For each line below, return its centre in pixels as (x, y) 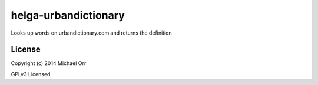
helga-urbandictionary (68, 15)
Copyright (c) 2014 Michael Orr (49, 63)
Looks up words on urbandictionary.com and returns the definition (91, 33)
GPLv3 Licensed (31, 74)
